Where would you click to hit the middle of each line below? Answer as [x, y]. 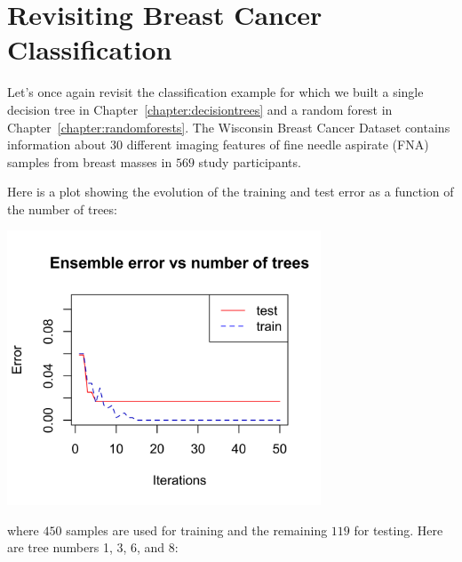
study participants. [250, 161]
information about [57, 145]
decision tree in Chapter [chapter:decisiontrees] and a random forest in [200, 109]
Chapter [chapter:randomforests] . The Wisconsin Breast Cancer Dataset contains [229, 127]
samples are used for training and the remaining [197, 530]
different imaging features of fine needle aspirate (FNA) [278, 145]
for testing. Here [398, 530]
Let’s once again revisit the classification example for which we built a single [215, 92]
